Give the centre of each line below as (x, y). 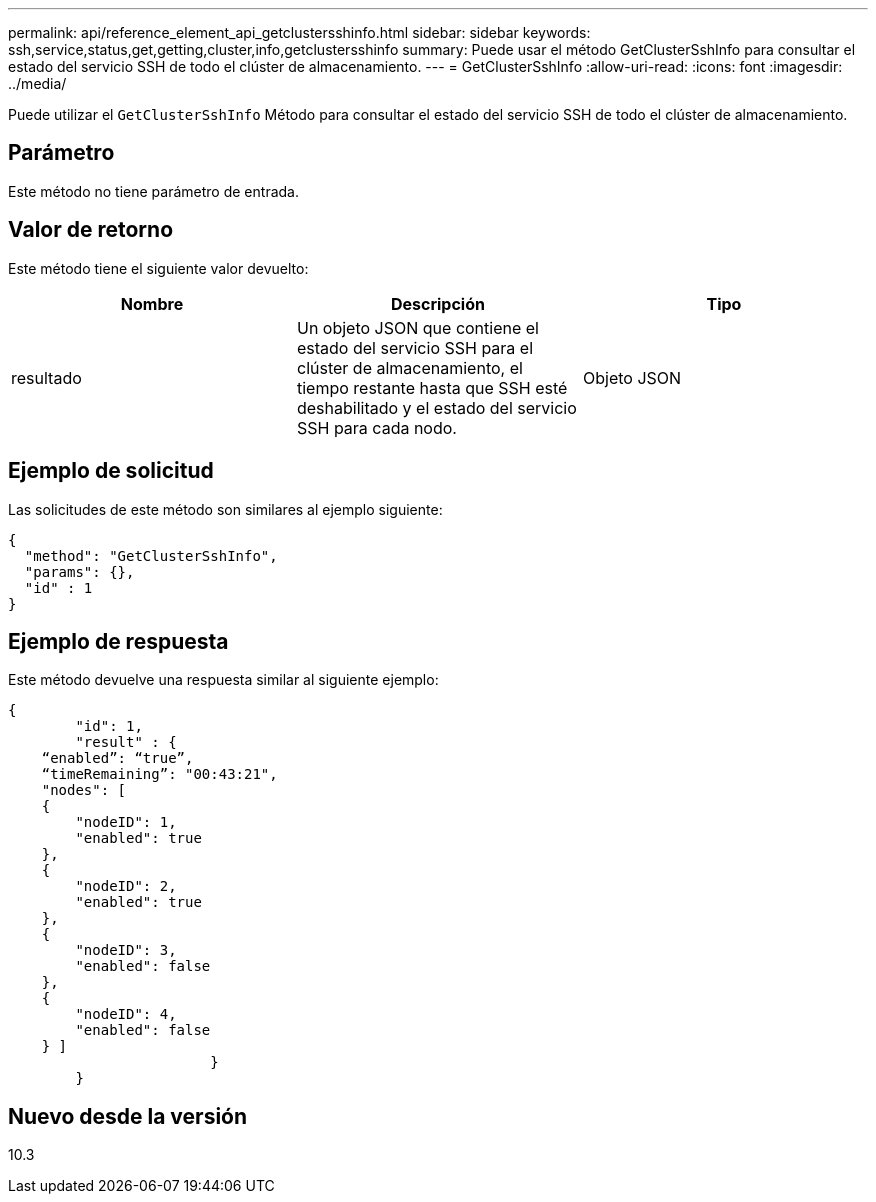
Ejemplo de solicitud (111, 471)
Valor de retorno (91, 230)
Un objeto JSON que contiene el (417, 327)
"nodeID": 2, (126, 886)
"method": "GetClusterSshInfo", (151, 555)
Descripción (437, 303)
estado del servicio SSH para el (415, 347)
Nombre (152, 303)
